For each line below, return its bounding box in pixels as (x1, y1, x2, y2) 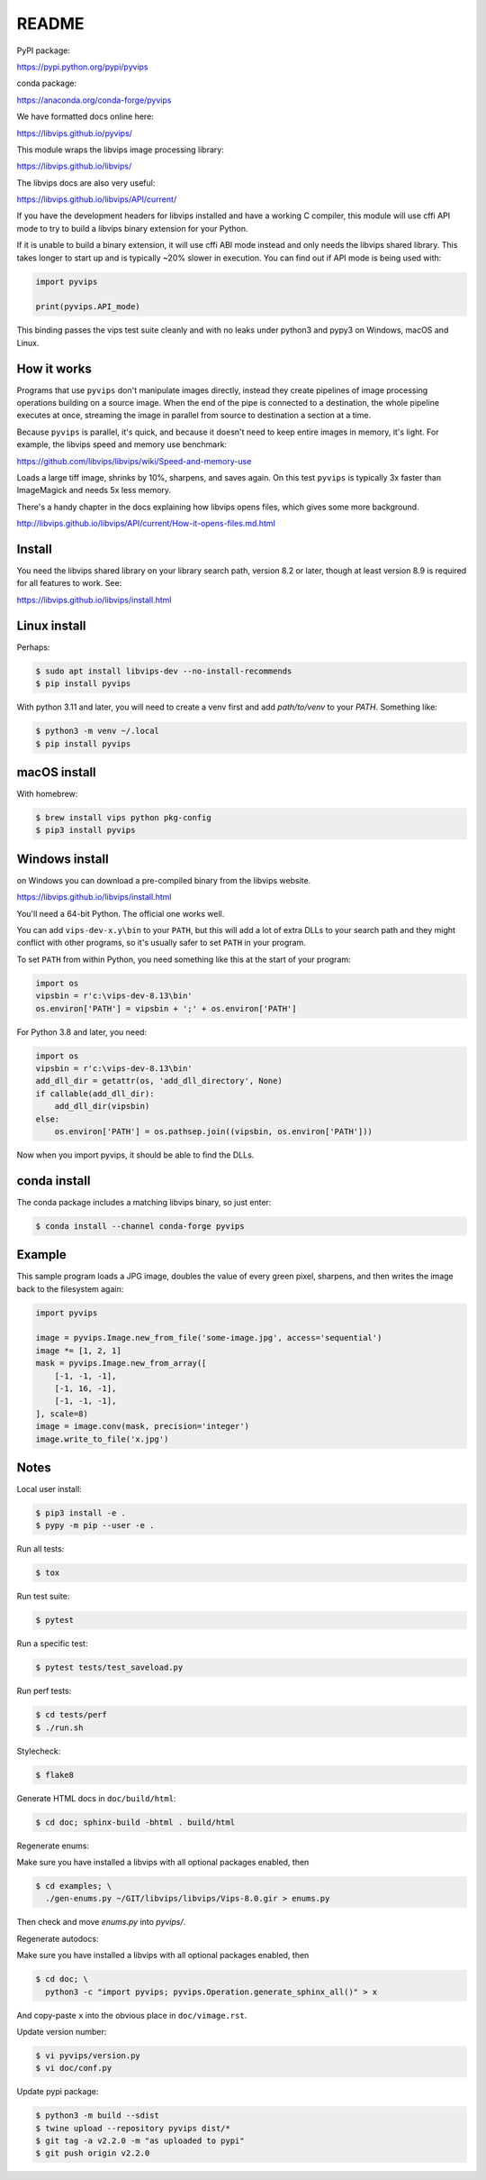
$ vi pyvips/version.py (35, 2050, 141, 2060)
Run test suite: (16, 1591, 70, 1602)
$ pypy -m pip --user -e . (35, 1520, 155, 1531)
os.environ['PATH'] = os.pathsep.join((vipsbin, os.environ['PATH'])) (54, 1126, 373, 1136)
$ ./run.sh (35, 1722, 84, 1733)
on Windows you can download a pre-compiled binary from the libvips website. (16, 875, 311, 885)
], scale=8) (35, 1408, 89, 1419)
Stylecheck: (16, 1745, 61, 1756)
